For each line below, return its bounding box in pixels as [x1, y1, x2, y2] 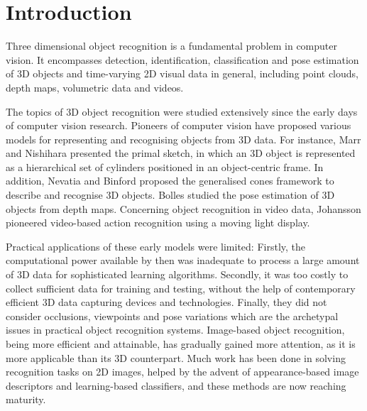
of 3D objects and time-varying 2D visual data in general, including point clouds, [6, 66, 358, 81]
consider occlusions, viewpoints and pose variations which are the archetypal [6, 308, 339, 323]
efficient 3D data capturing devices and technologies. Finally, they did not [6, 295, 327, 309]
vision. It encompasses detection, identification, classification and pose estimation [6, 52, 359, 67]
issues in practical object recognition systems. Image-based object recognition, [6, 322, 345, 337]
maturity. [6, 392, 46, 407]
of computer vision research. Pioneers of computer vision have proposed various [6, 118, 351, 133]
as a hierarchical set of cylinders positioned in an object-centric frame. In [6, 159, 324, 174]
